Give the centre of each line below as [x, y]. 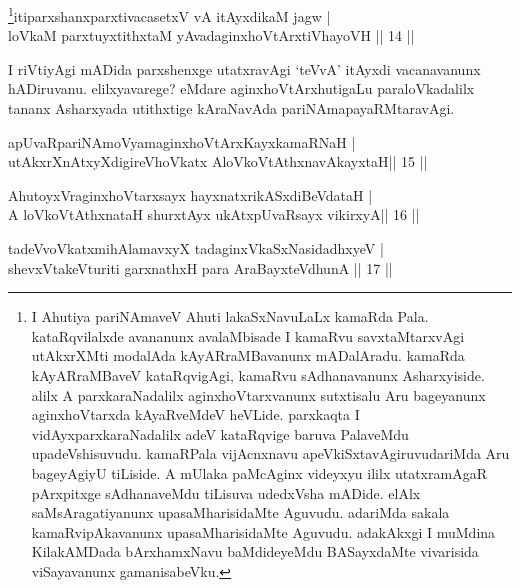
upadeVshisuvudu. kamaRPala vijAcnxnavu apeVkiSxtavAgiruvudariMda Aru [270, 453]
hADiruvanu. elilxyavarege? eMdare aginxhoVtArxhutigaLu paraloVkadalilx [241, 88]
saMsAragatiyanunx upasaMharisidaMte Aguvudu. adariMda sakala [240, 512]
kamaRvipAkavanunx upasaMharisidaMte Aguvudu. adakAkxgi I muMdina [263, 531]
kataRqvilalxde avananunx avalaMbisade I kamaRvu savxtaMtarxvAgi [248, 335]
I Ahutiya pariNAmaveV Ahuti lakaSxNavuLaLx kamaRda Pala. [230, 316]
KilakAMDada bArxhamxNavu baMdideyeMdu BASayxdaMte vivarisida [255, 551]
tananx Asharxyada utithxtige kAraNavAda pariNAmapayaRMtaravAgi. [231, 108]
